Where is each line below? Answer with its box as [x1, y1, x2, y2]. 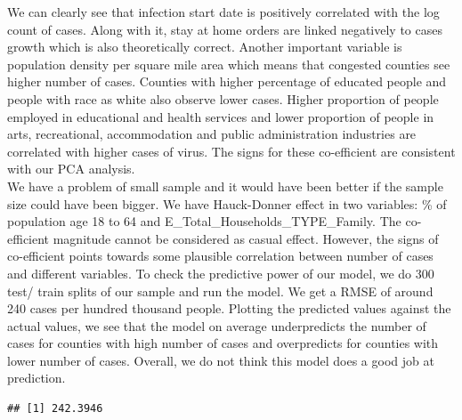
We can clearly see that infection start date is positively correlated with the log [7, 3, 440, 20]
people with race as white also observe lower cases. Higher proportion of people [7, 89, 439, 108]
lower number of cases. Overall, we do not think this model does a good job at [7, 351, 434, 369]
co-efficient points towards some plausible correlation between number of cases [7, 246, 434, 265]
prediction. [7, 368, 66, 387]
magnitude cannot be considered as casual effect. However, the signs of [53, 229, 439, 247]
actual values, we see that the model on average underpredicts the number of [7, 316, 426, 335]
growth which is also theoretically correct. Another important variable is [7, 37, 402, 56]
